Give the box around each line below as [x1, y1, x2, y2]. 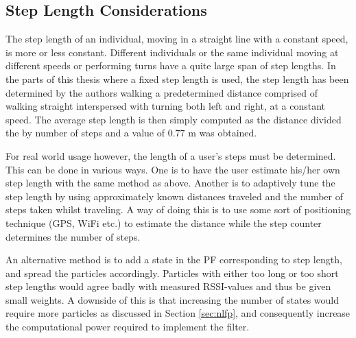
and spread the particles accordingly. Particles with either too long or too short [5, 265, 339, 280]
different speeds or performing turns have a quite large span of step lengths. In [5, 58, 336, 73]
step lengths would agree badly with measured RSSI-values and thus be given [5, 279, 331, 293]
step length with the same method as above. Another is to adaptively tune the [5, 176, 335, 190]
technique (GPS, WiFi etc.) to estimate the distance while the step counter [5, 215, 322, 230]
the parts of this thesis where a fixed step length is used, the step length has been [5, 71, 349, 86]
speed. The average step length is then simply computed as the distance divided [5, 112, 342, 126]
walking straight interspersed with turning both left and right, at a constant [5, 99, 326, 113]
